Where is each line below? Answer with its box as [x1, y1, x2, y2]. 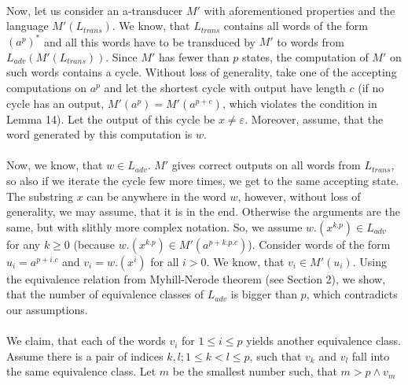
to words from [277, 33, 344, 50]
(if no [358, 80, 384, 96]
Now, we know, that [6, 157, 103, 173]
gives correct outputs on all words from [171, 157, 361, 173]
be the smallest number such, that [172, 363, 337, 379]
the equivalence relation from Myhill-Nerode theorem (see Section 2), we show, [6, 270, 386, 287]
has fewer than [158, 48, 230, 65]
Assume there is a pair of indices [6, 347, 164, 364]
